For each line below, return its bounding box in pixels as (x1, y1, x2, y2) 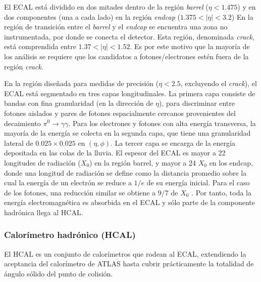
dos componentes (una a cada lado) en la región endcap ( (4, 11, 180, 22)
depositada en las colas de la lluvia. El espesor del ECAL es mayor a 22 (4, 147, 226, 158)
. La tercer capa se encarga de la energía (111, 137, 235, 148)
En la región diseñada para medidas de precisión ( (4, 78, 159, 89)
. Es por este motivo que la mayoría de (130, 41, 250, 52)
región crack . (4, 61, 43, 71)
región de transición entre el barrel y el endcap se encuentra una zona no (4, 21, 228, 32)
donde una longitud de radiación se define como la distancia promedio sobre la (4, 167, 247, 178)
